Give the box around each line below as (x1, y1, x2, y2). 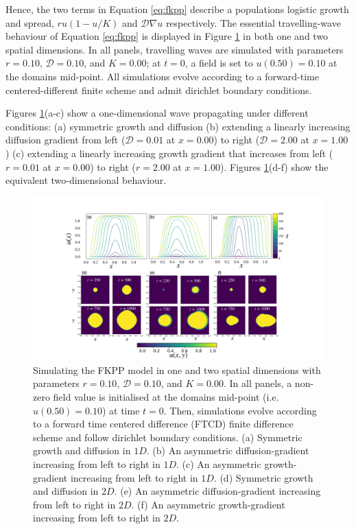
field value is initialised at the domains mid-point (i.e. (53, 390, 279, 403)
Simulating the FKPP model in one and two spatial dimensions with (33, 362, 321, 377)
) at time (102, 403, 140, 417)
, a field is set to (185, 56, 253, 70)
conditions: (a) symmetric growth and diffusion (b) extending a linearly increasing (5, 119, 351, 133)
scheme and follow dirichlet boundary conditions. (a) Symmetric (33, 430, 302, 444)
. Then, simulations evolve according (163, 403, 317, 417)
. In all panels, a (223, 376, 292, 390)
